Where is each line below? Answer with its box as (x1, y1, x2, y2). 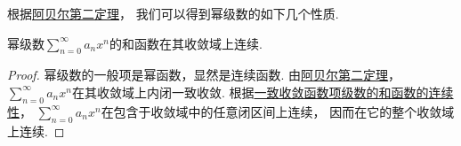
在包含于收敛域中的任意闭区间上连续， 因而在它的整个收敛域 (101, 102, 455, 120)
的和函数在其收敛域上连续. (109, 34, 263, 52)
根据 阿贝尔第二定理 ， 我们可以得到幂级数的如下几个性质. (7, 4, 339, 22)
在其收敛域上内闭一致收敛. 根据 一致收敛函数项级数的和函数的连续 (71, 82, 454, 101)
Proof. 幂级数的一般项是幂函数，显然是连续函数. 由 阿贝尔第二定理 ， (7, 65, 401, 84)
